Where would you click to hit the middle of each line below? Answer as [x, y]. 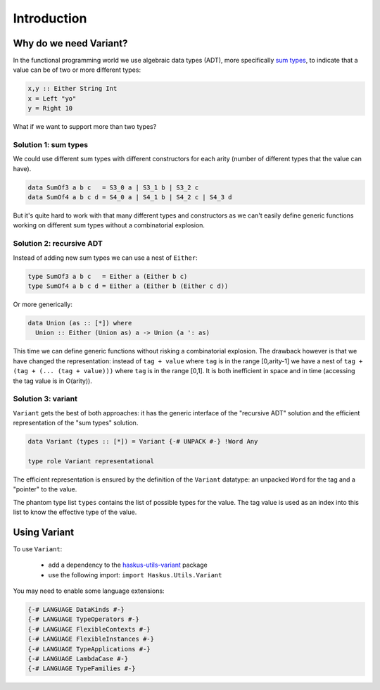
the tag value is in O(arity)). [53, 381]
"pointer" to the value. [45, 489]
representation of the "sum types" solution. [76, 423]
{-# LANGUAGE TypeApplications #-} [89, 649]
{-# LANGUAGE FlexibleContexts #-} [89, 629]
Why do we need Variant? [70, 43]
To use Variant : [38, 548]
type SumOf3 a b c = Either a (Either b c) [108, 276]
